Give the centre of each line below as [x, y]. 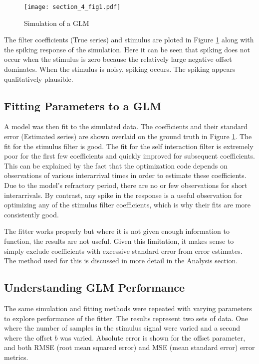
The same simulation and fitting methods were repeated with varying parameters [128, 308]
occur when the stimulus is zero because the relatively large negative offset [118, 59]
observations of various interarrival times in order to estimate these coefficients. [125, 175]
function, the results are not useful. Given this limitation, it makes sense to [119, 241]
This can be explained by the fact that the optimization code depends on [116, 165]
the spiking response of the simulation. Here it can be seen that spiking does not [127, 49]
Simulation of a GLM [57, 23]
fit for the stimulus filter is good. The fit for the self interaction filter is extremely [129, 146]
